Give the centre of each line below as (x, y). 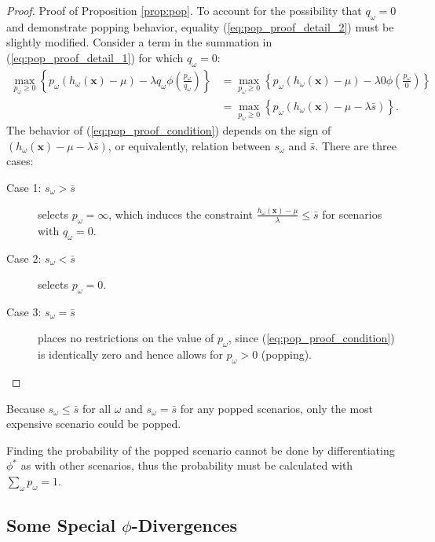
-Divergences (185, 525)
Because (26, 408)
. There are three (356, 145)
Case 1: (24, 187)
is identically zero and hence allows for (130, 354)
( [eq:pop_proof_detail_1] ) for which (95, 57)
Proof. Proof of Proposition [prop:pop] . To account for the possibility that (184, 10)
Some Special (61, 525)
